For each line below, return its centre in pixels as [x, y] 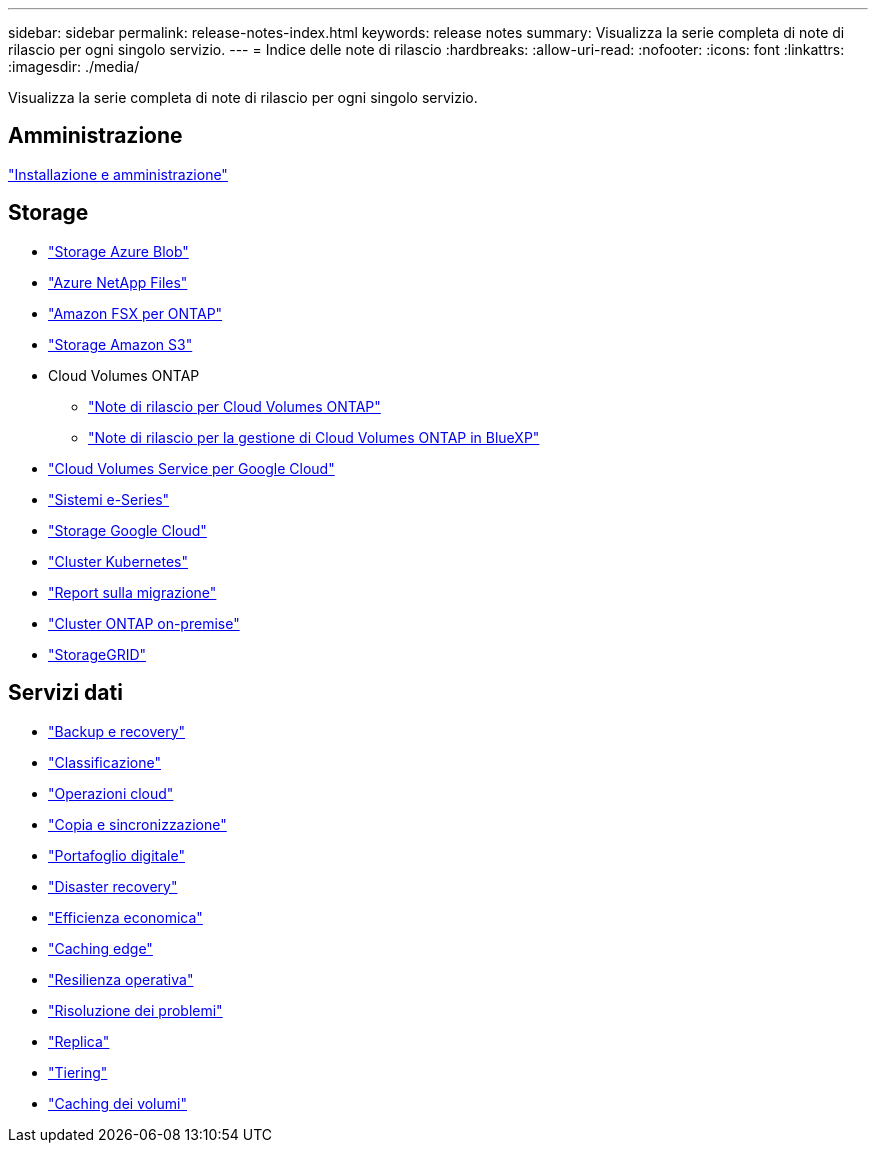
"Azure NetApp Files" [118, 282]
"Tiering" [78, 1072]
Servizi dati [65, 693]
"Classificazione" [105, 762]
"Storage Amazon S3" [120, 344]
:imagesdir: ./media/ [74, 66]
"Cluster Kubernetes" [118, 561]
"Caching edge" [100, 948]
